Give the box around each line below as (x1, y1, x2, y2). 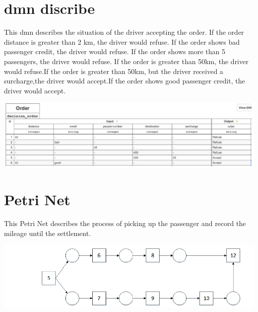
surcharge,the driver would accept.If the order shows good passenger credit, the (4, 76, 245, 86)
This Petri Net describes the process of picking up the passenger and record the (4, 218, 246, 228)
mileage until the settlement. (4, 228, 91, 238)
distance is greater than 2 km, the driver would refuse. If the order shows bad (4, 36, 240, 47)
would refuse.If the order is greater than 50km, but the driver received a (4, 66, 223, 76)
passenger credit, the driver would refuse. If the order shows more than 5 (4, 46, 225, 57)
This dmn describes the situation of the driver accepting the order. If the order (4, 27, 244, 37)
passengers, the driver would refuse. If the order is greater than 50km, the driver (4, 56, 249, 66)
